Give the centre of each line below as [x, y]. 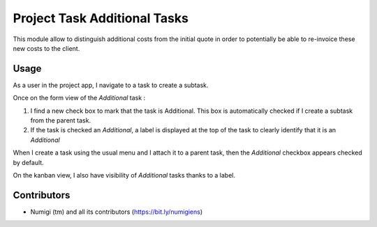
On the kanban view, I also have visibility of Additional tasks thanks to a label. [124, 175]
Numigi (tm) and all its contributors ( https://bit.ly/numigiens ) [117, 212]
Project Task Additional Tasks [101, 18]
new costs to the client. [46, 48]
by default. [29, 162]
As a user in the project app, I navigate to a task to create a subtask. [111, 85]
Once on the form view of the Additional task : [79, 98]
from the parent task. [60, 120]
